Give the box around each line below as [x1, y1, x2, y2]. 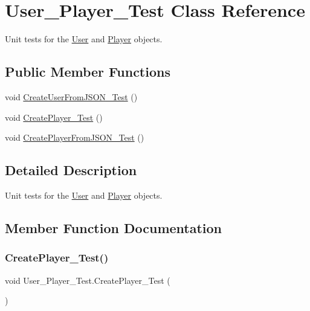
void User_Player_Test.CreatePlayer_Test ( [5, 274, 170, 286]
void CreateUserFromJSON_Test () [5, 90, 138, 103]
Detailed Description [5, 161, 137, 179]
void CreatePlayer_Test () [5, 111, 103, 123]
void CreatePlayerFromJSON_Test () [5, 131, 144, 144]
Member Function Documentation [5, 218, 222, 237]
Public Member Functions [5, 62, 170, 81]
